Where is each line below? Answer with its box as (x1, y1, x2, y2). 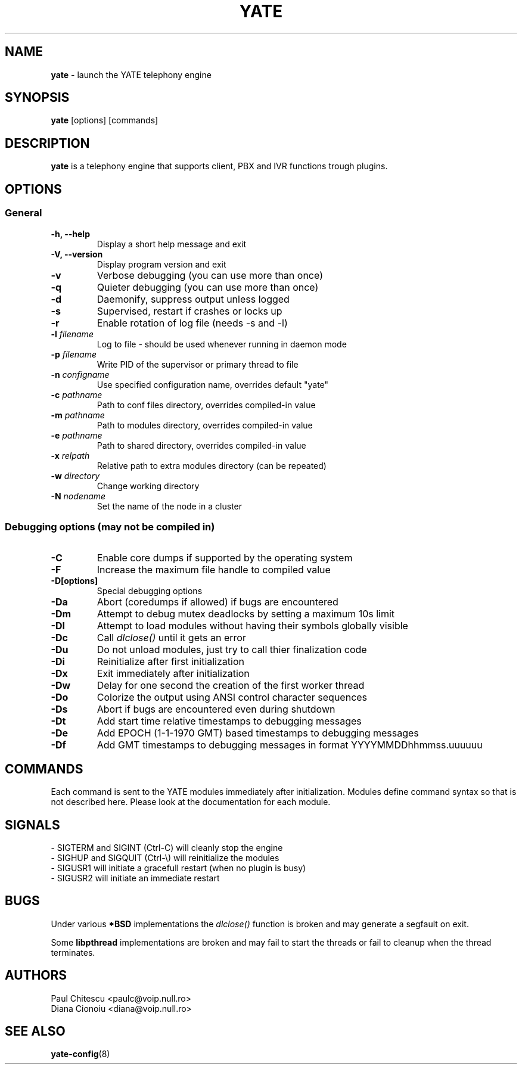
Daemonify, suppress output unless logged (97, 293, 290, 305)
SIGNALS (5, 817, 60, 832)
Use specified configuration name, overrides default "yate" (97, 379, 329, 390)
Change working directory (97, 480, 200, 491)
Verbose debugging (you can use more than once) (97, 269, 323, 281)
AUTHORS (5, 968, 67, 983)
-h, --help (51, 228, 90, 239)
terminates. (51, 947, 95, 958)
